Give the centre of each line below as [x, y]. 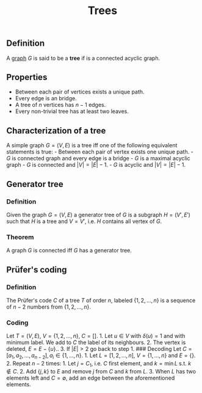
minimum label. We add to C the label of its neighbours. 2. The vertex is [96, 342]
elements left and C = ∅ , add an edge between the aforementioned [91, 378]
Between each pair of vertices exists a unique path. [80, 92]
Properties [27, 77]
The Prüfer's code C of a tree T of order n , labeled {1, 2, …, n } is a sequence [101, 300]
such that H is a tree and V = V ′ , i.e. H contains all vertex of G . [84, 221]
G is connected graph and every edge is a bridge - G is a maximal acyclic [98, 158]
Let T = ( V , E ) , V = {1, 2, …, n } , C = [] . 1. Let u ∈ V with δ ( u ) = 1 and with [96, 336]
